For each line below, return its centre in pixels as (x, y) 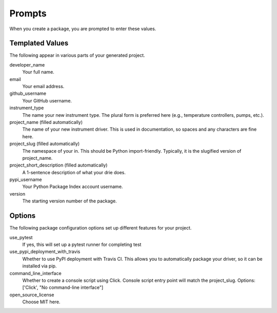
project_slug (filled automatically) (45, 144)
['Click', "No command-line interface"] (63, 287)
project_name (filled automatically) (46, 122)
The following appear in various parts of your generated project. (77, 55)
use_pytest (21, 237)
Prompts (28, 13)
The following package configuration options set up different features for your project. (101, 228)
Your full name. (38, 72)
